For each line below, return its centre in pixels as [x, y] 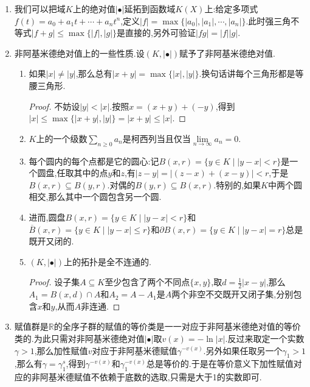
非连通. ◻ [100, 306]
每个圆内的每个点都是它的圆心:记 [94, 161]
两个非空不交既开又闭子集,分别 [232, 294]
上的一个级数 [62, 138]
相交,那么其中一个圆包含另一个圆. [95, 197]
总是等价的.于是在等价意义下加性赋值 [220, 364]
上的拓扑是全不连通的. [107, 261]
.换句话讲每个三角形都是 [247, 73]
